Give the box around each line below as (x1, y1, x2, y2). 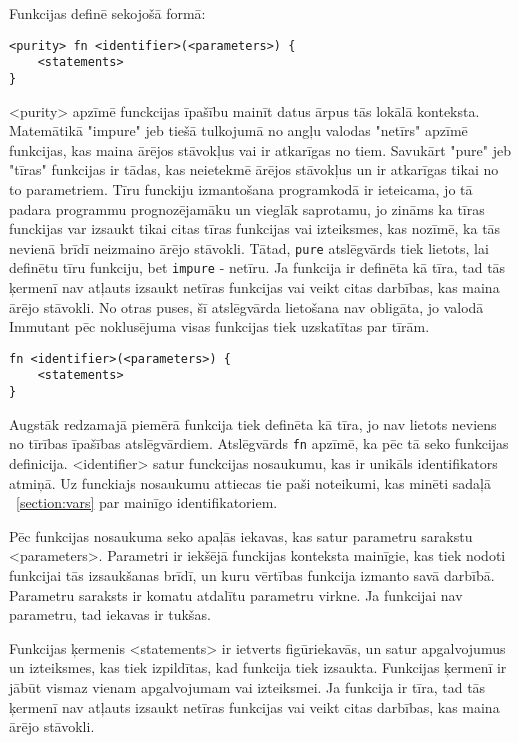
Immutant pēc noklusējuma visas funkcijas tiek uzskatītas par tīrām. (9, 316, 430, 337)
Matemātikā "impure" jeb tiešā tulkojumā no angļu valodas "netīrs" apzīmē (9, 120, 468, 141)
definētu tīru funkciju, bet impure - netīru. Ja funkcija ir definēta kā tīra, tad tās (9, 257, 506, 278)
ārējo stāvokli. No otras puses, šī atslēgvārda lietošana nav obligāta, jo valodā (9, 296, 484, 317)
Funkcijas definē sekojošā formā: (9, 3, 206, 23)
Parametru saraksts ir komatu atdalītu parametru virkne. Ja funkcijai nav (9, 584, 463, 605)
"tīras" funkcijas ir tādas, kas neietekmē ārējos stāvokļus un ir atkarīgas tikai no (9, 159, 499, 180)
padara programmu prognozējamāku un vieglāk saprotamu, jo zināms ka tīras (9, 198, 485, 219)
